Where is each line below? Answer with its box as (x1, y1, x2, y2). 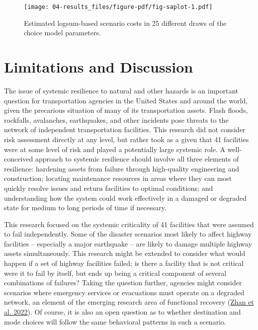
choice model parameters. (24, 27, 101, 38)
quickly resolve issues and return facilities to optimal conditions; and (4, 182, 213, 193)
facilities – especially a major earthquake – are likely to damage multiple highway (4, 238, 252, 248)
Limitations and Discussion (4, 57, 193, 77)
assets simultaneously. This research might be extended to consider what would (4, 248, 246, 258)
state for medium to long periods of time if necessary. (4, 202, 167, 213)
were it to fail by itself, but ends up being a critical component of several (4, 267, 227, 278)
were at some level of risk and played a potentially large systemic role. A (4, 144, 225, 154)
